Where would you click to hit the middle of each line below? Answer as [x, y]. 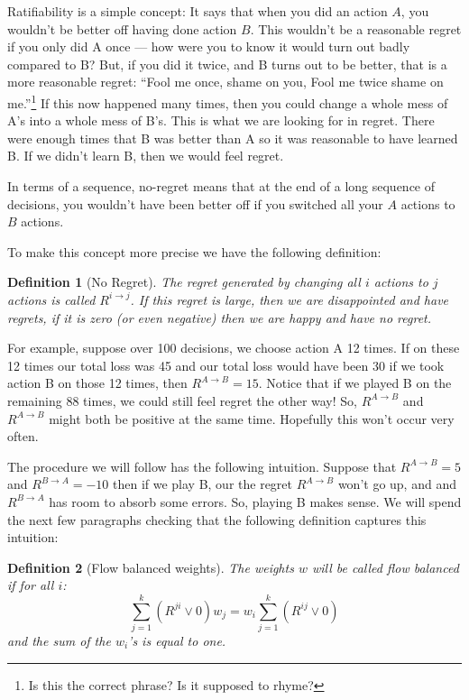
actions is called [51, 299]
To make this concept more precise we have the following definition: [194, 251]
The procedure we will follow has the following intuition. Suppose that [202, 466]
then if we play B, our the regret [202, 484]
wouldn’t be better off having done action [122, 28]
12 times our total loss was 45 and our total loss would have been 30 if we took [226, 365]
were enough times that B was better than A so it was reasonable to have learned [233, 138]
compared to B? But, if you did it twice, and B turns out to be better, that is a [227, 64]
